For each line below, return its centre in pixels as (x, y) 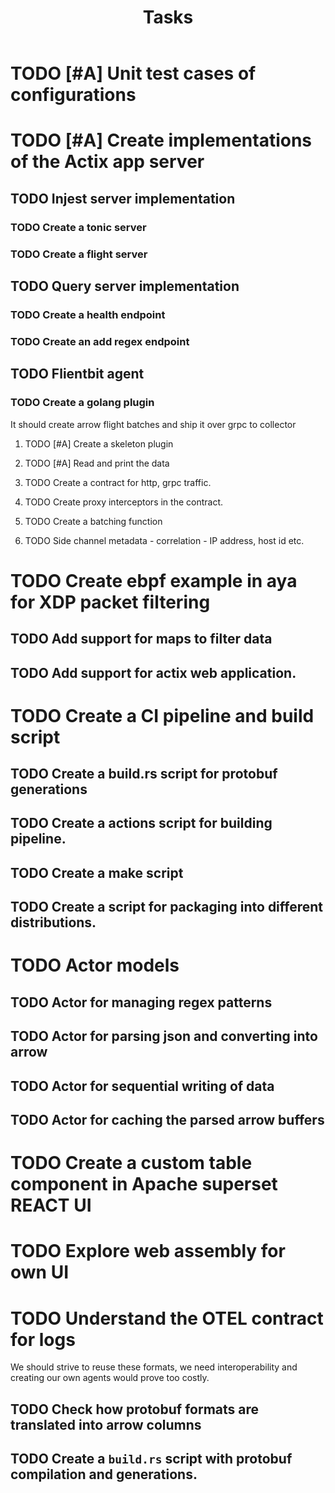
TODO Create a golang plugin (82, 403)
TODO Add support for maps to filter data (141, 639)
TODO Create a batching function (93, 521)
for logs (43, 1339)
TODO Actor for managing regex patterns (141, 1002)
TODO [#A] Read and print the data (97, 463)
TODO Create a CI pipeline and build (162, 715)
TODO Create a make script (97, 872)
